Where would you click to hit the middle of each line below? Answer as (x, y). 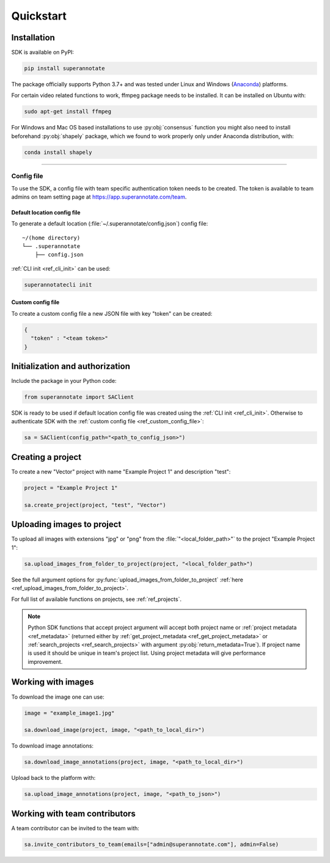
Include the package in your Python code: (64, 381)
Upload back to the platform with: (53, 778)
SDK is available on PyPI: (43, 53)
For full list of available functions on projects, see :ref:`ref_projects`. (96, 599)
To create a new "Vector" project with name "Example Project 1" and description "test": (121, 472)
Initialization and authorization (71, 366)
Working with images (53, 682)
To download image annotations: (53, 746)
